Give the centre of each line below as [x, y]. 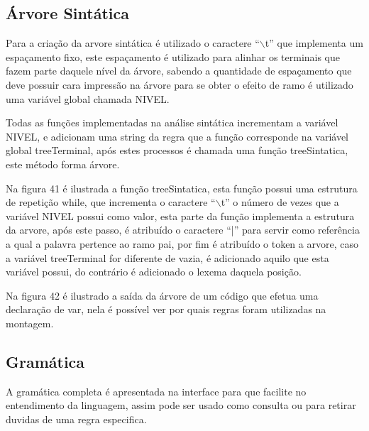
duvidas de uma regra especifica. [76, 419]
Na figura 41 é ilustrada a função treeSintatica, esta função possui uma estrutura [182, 188]
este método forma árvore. [63, 164]
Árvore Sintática [67, 13]
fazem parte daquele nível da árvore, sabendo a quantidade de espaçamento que [179, 71]
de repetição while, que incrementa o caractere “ [111, 202]
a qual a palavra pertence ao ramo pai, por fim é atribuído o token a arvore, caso [182, 243]
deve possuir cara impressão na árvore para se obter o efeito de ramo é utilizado [180, 84]
